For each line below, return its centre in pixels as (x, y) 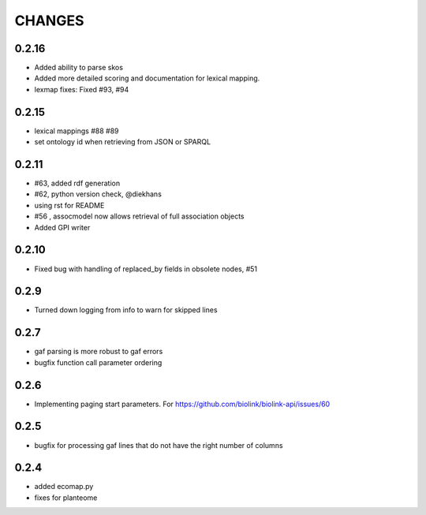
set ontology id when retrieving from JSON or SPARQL (123, 142)
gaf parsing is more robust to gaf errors (99, 352)
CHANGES (49, 21)
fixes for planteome (66, 498)
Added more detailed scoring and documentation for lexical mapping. (147, 78)
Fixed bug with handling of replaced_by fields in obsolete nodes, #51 (146, 269)
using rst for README (69, 205)
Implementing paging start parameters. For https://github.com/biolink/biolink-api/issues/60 (182, 404)
